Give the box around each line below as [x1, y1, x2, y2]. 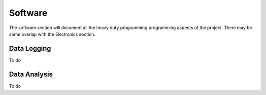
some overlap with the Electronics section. [9, 31, 96, 37]
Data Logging [9, 44, 51, 53]
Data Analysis [9, 70, 53, 78]
